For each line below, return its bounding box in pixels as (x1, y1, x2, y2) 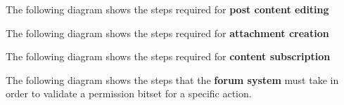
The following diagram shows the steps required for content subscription (6, 49, 331, 64)
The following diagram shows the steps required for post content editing (6, 2, 329, 16)
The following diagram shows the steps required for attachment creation (6, 25, 329, 40)
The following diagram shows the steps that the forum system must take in (6, 72, 339, 87)
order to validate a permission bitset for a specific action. (6, 86, 252, 101)
